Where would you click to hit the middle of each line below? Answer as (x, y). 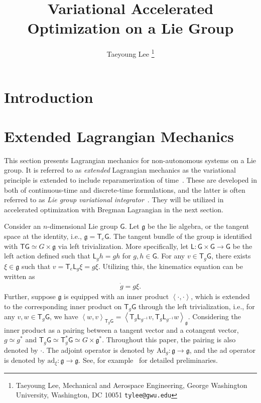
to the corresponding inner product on (63, 306)
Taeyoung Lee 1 (130, 53)
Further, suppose (30, 296)
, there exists (231, 256)
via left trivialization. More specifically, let (123, 246)
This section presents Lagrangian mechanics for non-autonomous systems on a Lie (130, 160)
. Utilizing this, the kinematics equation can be (170, 266)
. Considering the (214, 316)
